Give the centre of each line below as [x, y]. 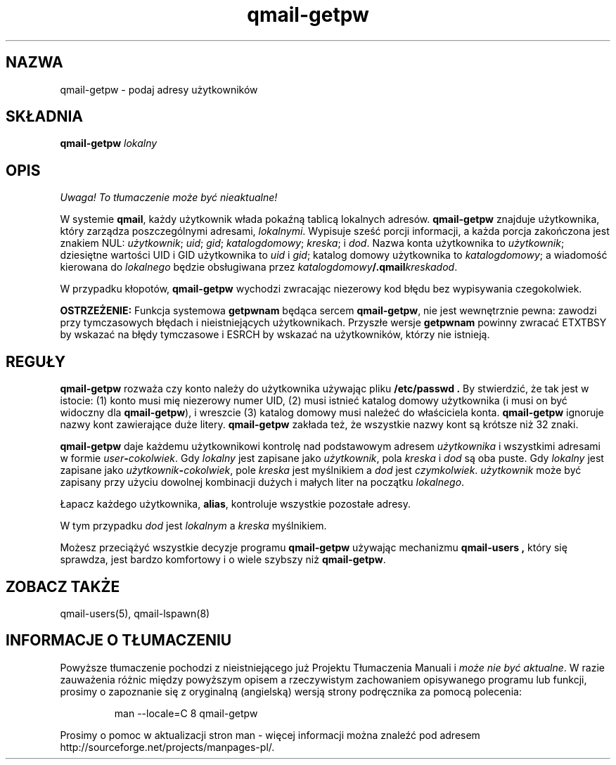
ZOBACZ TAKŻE [63, 586]
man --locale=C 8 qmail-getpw [186, 713]
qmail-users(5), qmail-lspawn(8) [135, 613]
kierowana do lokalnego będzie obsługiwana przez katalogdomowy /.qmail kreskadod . [259, 267]
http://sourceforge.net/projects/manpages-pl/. [167, 747]
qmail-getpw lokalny [109, 143]
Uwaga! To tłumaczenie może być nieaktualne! [169, 198]
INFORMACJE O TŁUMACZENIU [119, 641]
